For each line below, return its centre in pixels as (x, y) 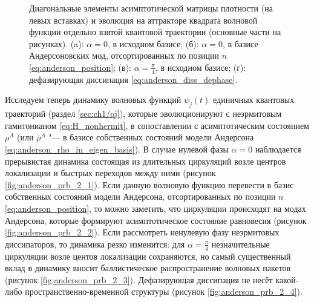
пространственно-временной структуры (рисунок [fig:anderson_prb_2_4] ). (164, 291)
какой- (287, 279)
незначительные (240, 244)
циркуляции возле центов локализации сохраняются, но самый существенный (148, 256)
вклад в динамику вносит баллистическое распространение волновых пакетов (148, 268)
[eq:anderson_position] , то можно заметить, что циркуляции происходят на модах (155, 208)
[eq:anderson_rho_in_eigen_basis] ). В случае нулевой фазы (117, 149)
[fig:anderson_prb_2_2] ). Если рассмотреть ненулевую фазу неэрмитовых (142, 232)
